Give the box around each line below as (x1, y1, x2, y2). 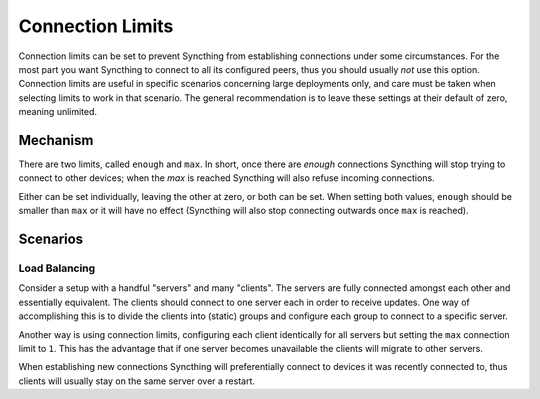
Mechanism (18, 131, 94, 149)
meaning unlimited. (18, 106, 98, 118)
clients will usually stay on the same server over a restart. (18, 375, 255, 387)
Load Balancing (18, 261, 96, 275)
